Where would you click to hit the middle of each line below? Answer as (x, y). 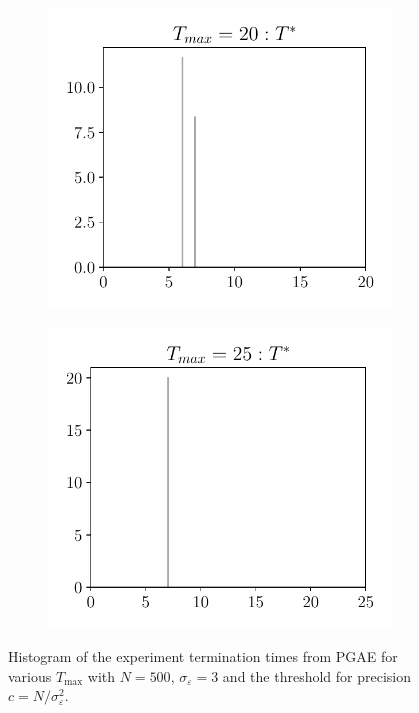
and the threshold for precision (316, 675)
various (30, 675)
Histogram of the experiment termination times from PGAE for (203, 656)
